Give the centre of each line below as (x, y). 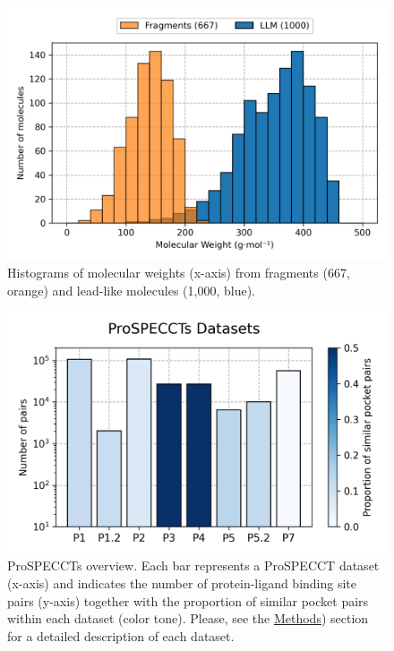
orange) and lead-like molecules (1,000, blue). (132, 290)
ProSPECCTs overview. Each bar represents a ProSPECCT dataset (193, 565)
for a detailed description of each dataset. (121, 635)
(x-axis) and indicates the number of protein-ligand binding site (182, 582)
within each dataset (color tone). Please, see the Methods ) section (188, 618)
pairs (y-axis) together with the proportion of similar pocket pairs (188, 600)
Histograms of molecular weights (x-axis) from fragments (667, (179, 272)
